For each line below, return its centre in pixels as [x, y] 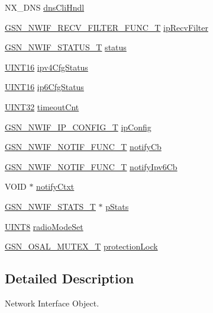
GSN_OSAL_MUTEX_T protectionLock [81, 246]
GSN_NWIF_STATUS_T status [66, 47]
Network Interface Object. [52, 303]
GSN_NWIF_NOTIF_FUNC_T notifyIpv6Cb [91, 166]
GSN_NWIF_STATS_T [50, 206]
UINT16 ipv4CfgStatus [46, 67]
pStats [117, 206]
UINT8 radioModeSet [44, 226]
